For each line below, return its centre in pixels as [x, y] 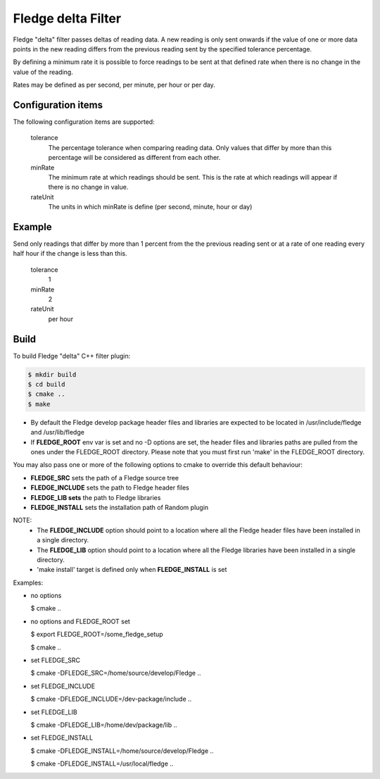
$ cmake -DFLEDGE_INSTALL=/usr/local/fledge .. [102, 764]
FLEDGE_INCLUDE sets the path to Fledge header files [110, 488]
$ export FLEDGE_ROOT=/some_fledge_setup [97, 635]
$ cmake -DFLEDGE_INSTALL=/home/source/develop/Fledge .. [122, 751]
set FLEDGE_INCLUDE [63, 686]
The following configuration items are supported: [84, 122]
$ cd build [46, 385]
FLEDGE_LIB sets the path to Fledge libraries [96, 497]
